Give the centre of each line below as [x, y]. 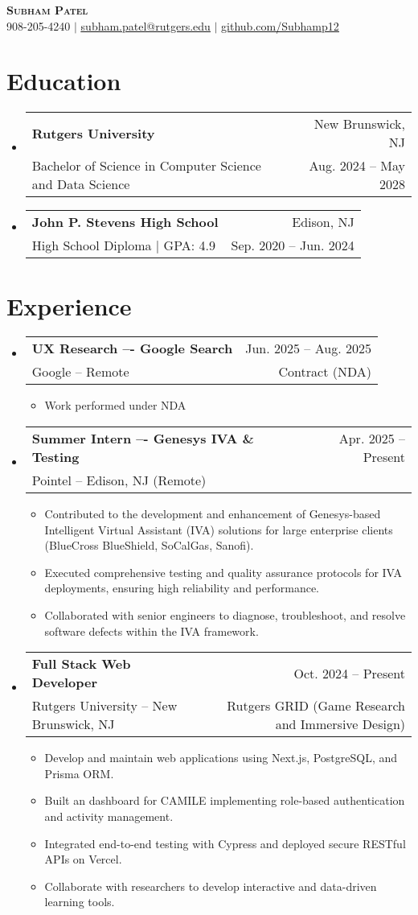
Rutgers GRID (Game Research [316, 706]
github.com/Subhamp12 [280, 25]
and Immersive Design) [340, 724]
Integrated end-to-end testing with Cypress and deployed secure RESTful [225, 843]
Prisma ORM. [79, 773]
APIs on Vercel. [83, 859]
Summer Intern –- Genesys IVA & [143, 439]
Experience [69, 305]
